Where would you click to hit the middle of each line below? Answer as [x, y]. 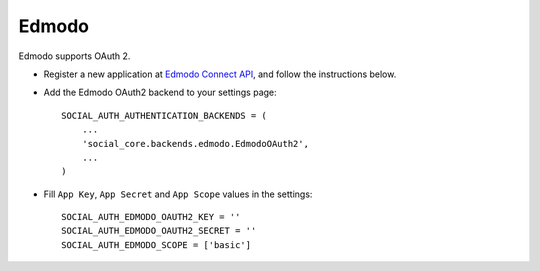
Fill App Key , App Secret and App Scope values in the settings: [178, 194]
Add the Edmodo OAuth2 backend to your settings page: [160, 92]
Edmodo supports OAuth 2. [74, 56]
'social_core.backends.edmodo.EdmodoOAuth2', [195, 143]
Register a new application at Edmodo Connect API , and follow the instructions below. [220, 74]
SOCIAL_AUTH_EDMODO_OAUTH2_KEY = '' [151, 217]
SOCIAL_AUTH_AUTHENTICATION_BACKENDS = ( [164, 115]
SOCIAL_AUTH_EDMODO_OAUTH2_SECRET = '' [159, 231]
